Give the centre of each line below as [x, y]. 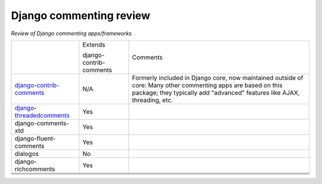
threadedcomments [42, 115]
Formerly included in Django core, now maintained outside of [218, 77]
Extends [94, 45]
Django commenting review [80, 15]
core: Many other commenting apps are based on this [207, 85]
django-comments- [42, 123]
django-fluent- [35, 138]
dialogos [27, 154]
